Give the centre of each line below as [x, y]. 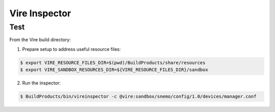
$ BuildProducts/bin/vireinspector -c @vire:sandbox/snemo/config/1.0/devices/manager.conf [138, 96]
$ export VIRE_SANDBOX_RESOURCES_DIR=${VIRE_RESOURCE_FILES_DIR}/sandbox [114, 70]
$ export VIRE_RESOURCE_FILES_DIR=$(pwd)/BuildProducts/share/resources [113, 63]
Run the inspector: [42, 83]
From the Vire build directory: [40, 40]
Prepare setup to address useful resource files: [72, 49]
